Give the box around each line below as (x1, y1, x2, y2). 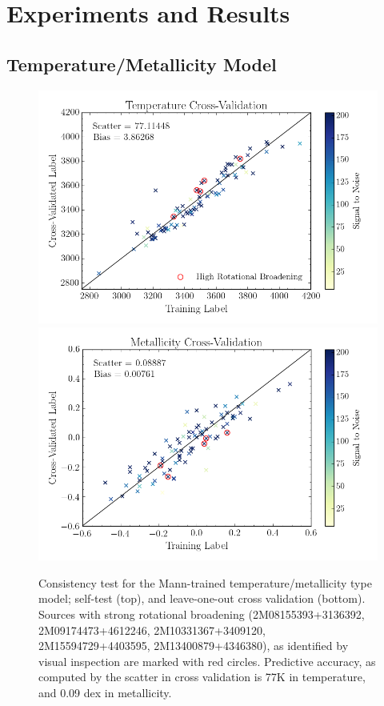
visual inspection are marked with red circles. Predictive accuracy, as (38, 652, 376, 669)
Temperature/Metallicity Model (6, 51, 277, 76)
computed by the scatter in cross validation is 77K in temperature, (38, 668, 366, 685)
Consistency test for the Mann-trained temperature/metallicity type (38, 574, 372, 591)
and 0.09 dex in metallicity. (38, 684, 172, 700)
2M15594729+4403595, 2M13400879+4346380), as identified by (38, 637, 349, 654)
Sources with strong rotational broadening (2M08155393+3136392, (38, 605, 365, 622)
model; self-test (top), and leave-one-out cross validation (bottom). (38, 590, 366, 607)
